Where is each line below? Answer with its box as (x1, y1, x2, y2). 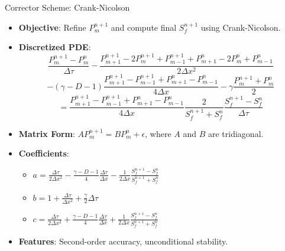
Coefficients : (18, 147, 69, 159)
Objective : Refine (18, 21, 86, 33)
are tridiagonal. (208, 127, 264, 139)
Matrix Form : (18, 127, 75, 139)
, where (145, 127, 171, 139)
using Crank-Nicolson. (200, 21, 281, 33)
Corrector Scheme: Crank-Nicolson (5, 1, 130, 13)
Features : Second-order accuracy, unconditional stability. (18, 235, 228, 247)
